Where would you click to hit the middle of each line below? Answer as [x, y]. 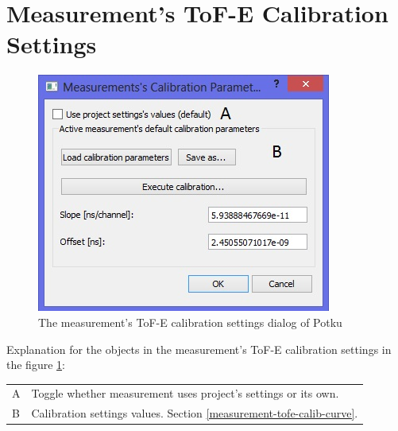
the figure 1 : [36, 365]
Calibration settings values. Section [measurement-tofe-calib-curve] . [195, 413]
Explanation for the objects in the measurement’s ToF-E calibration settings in [199, 349]
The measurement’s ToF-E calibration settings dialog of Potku [190, 322]
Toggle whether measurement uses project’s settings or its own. [185, 393]
